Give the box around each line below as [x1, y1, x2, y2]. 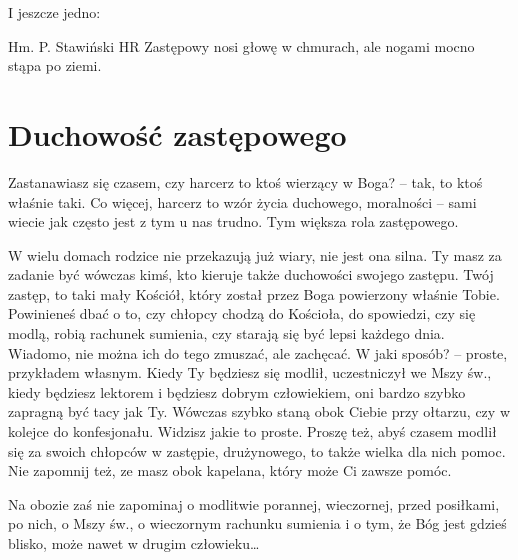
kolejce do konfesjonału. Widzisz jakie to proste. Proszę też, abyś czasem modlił [8, 421, 497, 442]
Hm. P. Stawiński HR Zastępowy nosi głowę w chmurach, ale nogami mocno [8, 35, 475, 56]
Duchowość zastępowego [8, 113, 347, 154]
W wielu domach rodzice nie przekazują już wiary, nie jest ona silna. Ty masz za [8, 244, 502, 265]
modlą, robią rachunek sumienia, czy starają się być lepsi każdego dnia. [8, 323, 445, 344]
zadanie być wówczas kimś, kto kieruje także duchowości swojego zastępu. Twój [8, 264, 494, 285]
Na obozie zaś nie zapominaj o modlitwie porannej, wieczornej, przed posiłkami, [8, 493, 500, 514]
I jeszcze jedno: [8, 2, 101, 22]
